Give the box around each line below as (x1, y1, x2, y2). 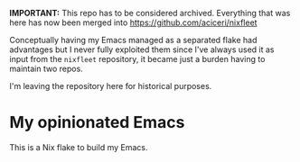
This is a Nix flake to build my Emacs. (9, 141, 148, 152)
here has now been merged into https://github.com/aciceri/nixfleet (9, 17, 258, 28)
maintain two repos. (9, 63, 83, 74)
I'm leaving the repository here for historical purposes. (9, 81, 212, 91)
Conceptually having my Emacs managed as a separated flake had (9, 35, 258, 45)
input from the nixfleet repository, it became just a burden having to (9, 54, 266, 64)
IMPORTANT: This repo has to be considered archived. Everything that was (9, 8, 291, 18)
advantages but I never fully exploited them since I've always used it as (9, 44, 275, 55)
